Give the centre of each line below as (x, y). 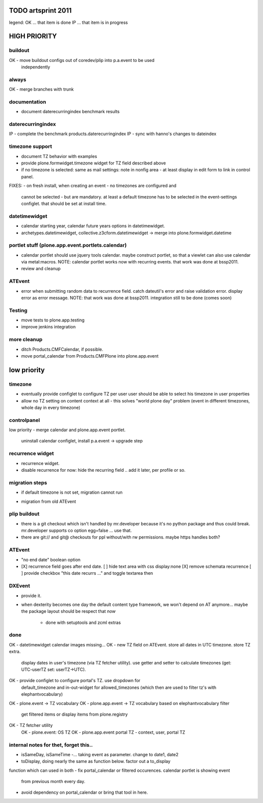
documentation (28, 101)
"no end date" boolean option (51, 560)
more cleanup (26, 340)
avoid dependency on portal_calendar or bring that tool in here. (85, 792)
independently (36, 67)
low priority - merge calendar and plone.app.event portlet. (67, 430)
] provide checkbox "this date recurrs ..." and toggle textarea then (87, 573)
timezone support (30, 146)
